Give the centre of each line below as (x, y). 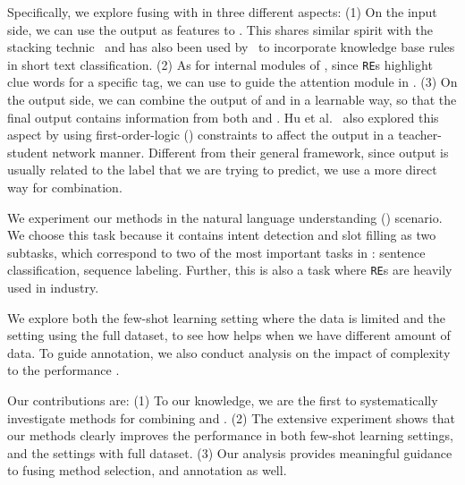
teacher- (420, 135)
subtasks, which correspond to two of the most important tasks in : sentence (216, 252)
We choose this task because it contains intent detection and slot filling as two (222, 235)
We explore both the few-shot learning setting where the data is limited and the (226, 317)
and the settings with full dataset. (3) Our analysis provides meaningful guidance (230, 452)
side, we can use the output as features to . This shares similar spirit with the (220, 29)
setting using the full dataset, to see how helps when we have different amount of (229, 335)
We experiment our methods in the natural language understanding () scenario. (225, 217)
